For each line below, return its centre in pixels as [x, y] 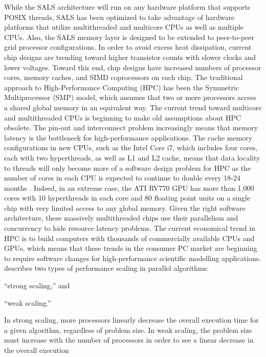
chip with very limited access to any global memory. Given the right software [125, 207]
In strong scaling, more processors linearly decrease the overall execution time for [131, 320]
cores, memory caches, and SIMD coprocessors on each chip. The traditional [124, 77]
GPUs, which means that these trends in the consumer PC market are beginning [131, 248]
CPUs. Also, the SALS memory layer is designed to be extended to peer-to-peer [129, 37]
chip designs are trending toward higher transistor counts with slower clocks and [130, 57]
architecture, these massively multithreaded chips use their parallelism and [121, 218]
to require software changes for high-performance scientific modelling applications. [133, 258]
